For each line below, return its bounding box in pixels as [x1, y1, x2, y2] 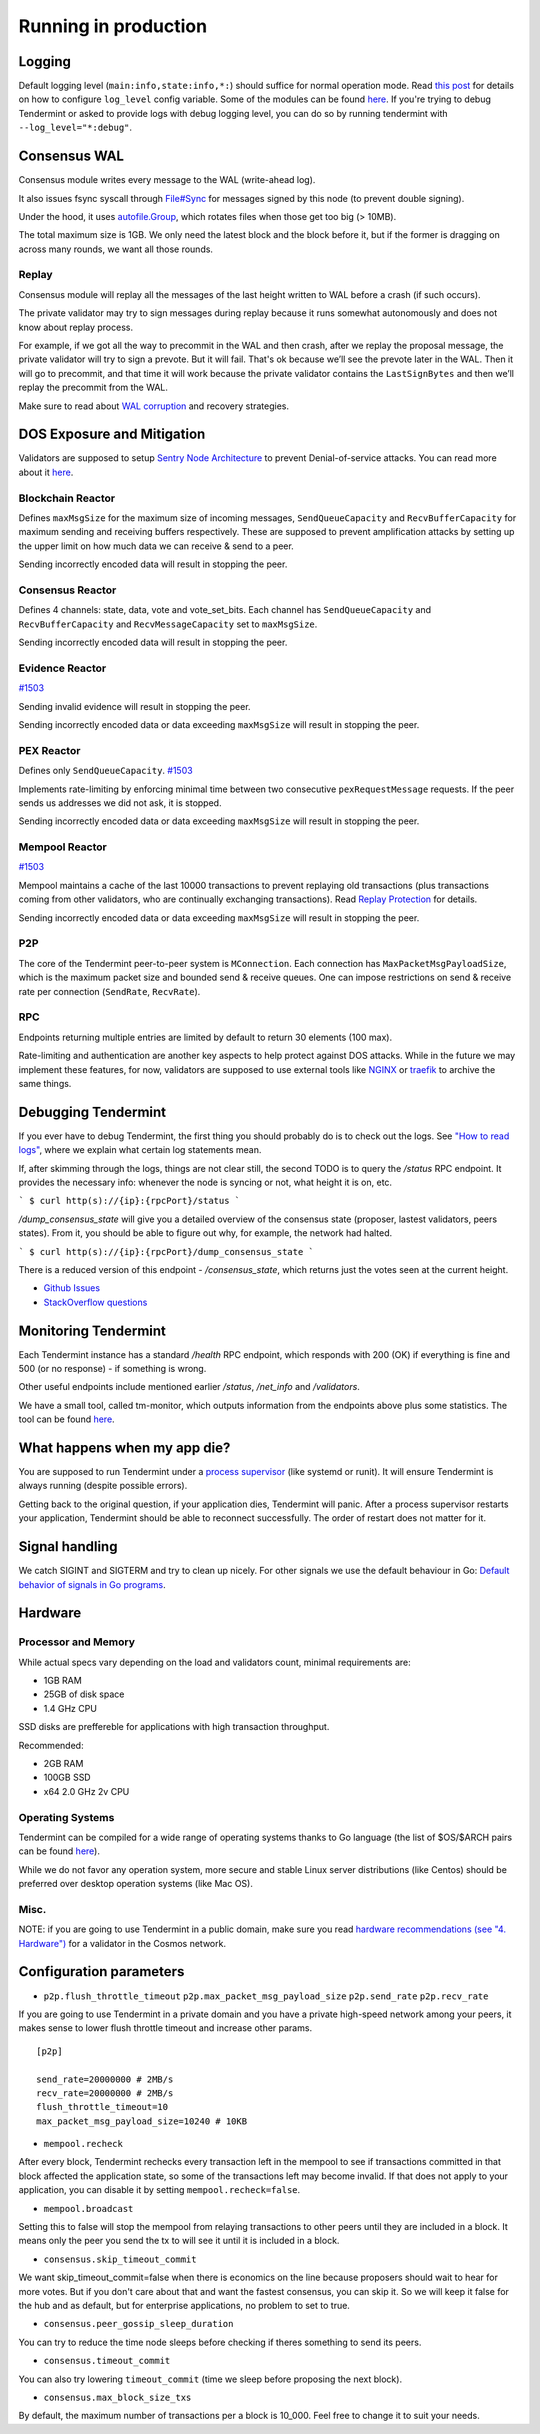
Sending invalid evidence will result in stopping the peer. [18, 700, 251, 712]
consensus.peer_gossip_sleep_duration [43, 2318, 234, 2330]
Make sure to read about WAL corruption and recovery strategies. [18, 400, 290, 412]
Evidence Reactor [18, 661, 107, 675]
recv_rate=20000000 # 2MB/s [36, 2087, 174, 2099]
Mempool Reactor [18, 840, 107, 854]
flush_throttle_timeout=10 [36, 2101, 169, 2113]
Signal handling [18, 1538, 118, 1555]
